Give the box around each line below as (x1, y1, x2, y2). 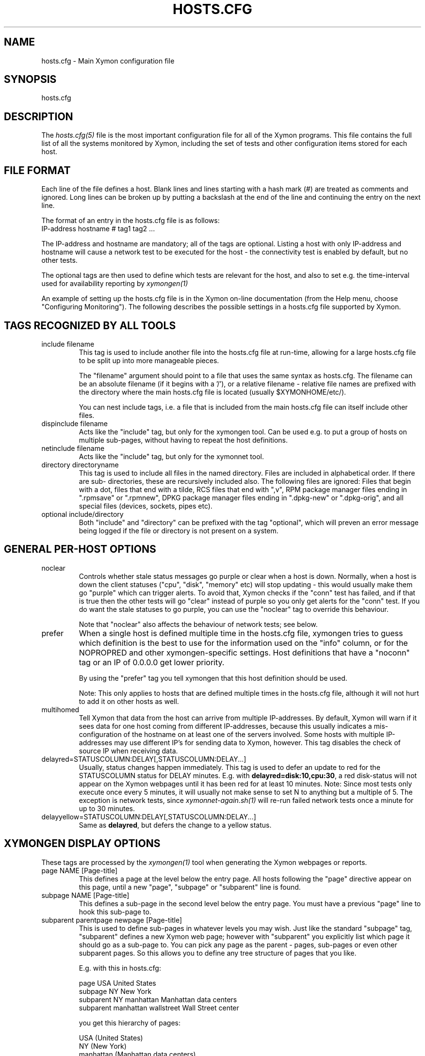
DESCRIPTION (4, 110, 73, 123)
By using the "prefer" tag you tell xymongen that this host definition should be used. (79, 673, 347, 682)
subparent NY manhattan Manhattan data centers (79, 995, 237, 1004)
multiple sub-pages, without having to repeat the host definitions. (79, 435, 288, 444)
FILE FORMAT (4, 164, 71, 176)
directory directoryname (41, 460, 119, 469)
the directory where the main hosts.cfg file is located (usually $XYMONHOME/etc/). (79, 387, 346, 396)
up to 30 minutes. (79, 804, 135, 813)
